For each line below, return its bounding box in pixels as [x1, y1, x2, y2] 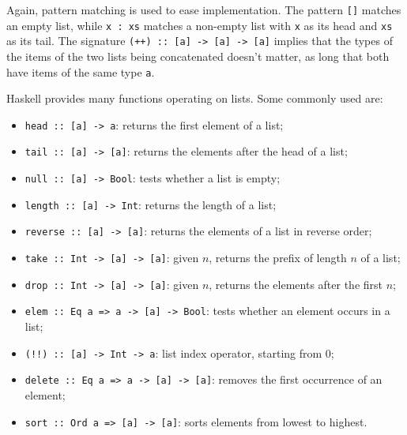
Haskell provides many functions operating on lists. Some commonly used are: [6, 90, 383, 107]
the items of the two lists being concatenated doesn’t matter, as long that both [6, 47, 390, 64]
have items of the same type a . [6, 63, 155, 80]
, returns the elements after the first [209, 276, 383, 292]
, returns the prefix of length [209, 249, 347, 266]
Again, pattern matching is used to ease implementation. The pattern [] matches [6, 2, 401, 17]
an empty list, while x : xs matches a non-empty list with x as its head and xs [6, 17, 393, 33]
